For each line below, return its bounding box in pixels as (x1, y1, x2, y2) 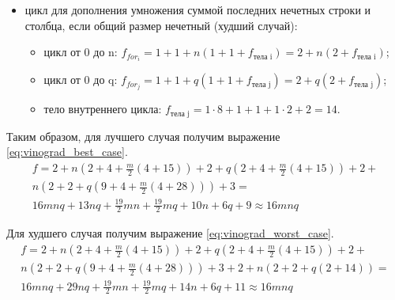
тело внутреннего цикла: (43, 101, 162, 117)
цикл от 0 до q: (43, 71, 118, 88)
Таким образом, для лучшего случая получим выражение (6, 127, 280, 144)
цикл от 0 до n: (43, 44, 118, 60)
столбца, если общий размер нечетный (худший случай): (24, 17, 298, 33)
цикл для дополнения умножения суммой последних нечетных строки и (24, 2, 371, 17)
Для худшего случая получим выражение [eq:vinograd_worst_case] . (6, 225, 334, 241)
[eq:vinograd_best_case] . (6, 143, 128, 160)
